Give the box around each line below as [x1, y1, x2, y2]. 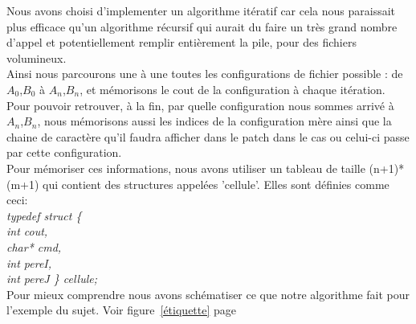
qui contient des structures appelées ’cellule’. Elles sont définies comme [43, 175, 389, 192]
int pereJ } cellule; [6, 270, 97, 287]
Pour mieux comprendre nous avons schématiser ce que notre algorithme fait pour [6, 285, 410, 302]
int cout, [6, 223, 48, 240]
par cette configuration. [6, 144, 122, 161]
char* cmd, [6, 238, 62, 255]
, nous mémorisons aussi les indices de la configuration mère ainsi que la [37, 113, 392, 129]
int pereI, [6, 254, 52, 271]
